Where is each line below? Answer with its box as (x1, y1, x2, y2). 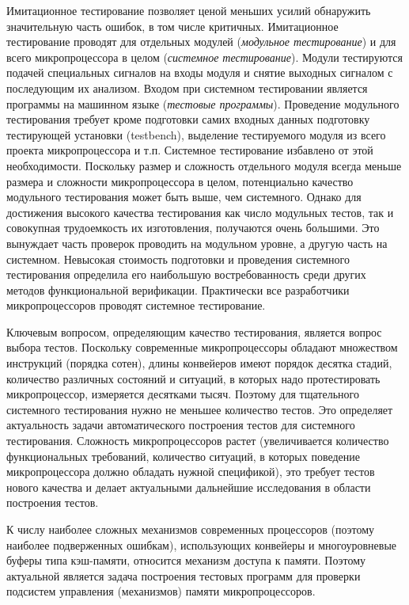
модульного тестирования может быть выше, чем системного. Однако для (6, 188, 362, 205)
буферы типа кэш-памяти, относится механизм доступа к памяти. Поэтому (6, 552, 366, 569)
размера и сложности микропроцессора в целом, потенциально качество (6, 173, 354, 189)
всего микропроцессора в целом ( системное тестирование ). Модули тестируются (6, 48, 403, 65)
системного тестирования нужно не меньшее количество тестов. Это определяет (6, 401, 393, 417)
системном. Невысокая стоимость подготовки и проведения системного (6, 250, 350, 267)
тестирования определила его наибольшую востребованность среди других (6, 266, 366, 283)
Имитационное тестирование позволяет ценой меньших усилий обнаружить (6, 2, 371, 18)
